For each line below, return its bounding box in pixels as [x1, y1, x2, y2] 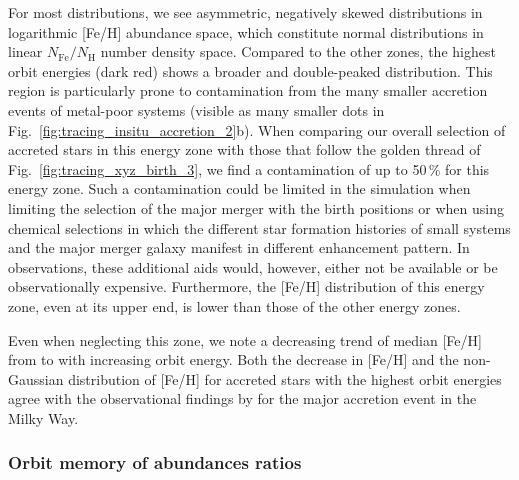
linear [8, 41, 43, 62]
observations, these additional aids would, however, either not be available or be [8, 256, 498, 277]
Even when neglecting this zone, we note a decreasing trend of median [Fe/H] [8, 329, 482, 350]
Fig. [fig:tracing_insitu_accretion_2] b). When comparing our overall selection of [8, 119, 506, 140]
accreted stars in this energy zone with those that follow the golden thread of [8, 139, 481, 160]
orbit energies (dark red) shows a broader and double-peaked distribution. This [8, 60, 493, 81]
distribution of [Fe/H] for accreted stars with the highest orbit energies [68, 368, 502, 389]
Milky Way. [8, 407, 79, 428]
